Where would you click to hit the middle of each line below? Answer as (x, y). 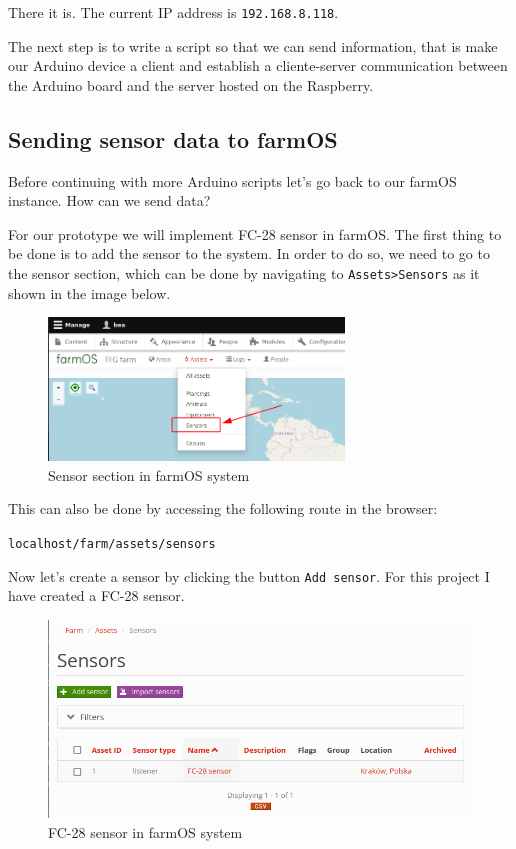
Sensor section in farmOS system (149, 474)
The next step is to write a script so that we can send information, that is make (253, 45)
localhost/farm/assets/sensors (112, 543)
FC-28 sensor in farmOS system (145, 831)
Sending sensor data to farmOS (173, 138)
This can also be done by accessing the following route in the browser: (223, 508)
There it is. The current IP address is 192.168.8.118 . (173, 12)
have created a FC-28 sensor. (96, 595)
